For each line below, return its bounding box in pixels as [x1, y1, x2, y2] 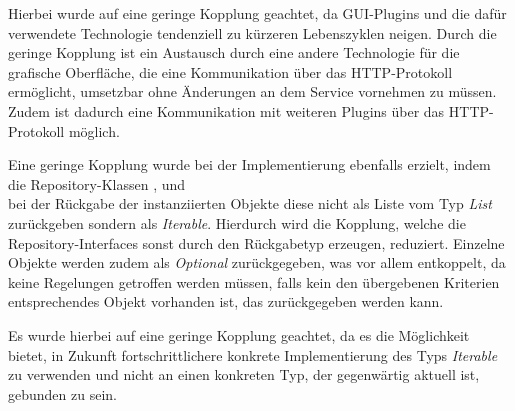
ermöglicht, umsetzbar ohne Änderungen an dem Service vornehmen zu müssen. [8, 81, 497, 102]
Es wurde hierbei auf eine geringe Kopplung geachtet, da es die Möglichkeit [8, 324, 470, 345]
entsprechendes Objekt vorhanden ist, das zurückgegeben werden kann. [8, 291, 444, 312]
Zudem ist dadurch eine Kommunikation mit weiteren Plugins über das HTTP [8, 100, 490, 121]
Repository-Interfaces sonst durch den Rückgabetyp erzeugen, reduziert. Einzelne [8, 232, 505, 253]
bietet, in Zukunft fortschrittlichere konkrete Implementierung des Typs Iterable [8, 344, 498, 365]
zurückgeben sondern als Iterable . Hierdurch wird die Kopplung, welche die [8, 212, 466, 233]
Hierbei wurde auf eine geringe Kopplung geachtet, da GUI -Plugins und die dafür [8, 3, 507, 23]
